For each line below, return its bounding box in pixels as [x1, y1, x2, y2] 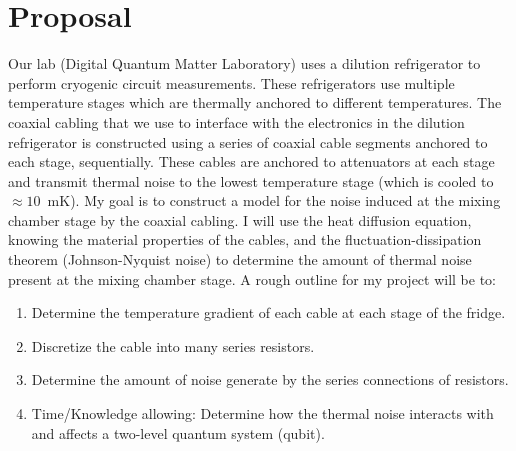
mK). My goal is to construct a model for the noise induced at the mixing [47, 190, 501, 211]
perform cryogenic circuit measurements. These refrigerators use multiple [8, 72, 455, 93]
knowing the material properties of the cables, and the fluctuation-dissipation [8, 229, 482, 250]
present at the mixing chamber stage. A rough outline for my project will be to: [8, 268, 497, 289]
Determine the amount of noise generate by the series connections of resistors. [31, 369, 509, 390]
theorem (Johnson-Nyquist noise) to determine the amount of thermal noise [8, 249, 472, 270]
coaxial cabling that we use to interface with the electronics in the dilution [8, 111, 465, 132]
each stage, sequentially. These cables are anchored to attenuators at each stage [8, 151, 495, 172]
